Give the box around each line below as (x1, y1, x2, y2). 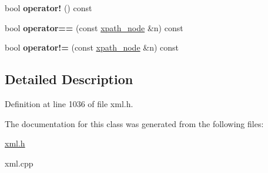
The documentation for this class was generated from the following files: (5, 117, 264, 129)
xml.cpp (5, 157, 33, 169)
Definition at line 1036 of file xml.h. (5, 97, 133, 109)
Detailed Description (5, 70, 133, 88)
